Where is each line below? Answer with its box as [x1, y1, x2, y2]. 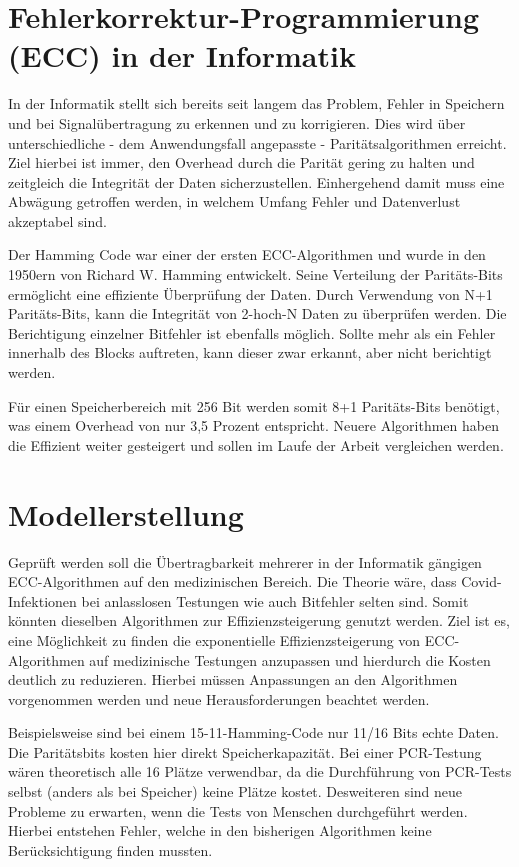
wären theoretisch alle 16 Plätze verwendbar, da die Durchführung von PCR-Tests [8, 761, 512, 782]
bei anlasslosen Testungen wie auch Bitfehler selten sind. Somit [81, 590, 469, 611]
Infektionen [8, 590, 77, 611]
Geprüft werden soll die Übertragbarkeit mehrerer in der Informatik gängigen [8, 551, 482, 572]
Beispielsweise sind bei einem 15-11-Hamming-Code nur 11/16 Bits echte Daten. [8, 722, 499, 743]
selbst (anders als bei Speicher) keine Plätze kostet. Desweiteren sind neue [8, 781, 463, 802]
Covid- [461, 571, 502, 592]
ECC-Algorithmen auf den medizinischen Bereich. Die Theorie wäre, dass [8, 571, 457, 592]
